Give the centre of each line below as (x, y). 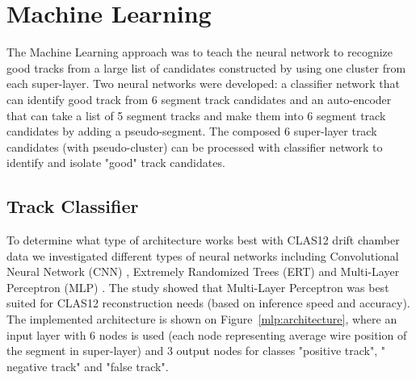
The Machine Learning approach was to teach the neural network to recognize (200, 52)
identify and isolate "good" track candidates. (116, 163)
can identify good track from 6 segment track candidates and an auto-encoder (199, 99)
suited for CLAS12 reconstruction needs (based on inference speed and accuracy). (208, 303)
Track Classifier (73, 206)
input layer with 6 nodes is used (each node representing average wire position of (207, 334)
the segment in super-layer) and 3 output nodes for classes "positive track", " (196, 351)
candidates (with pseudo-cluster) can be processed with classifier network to (195, 146)
